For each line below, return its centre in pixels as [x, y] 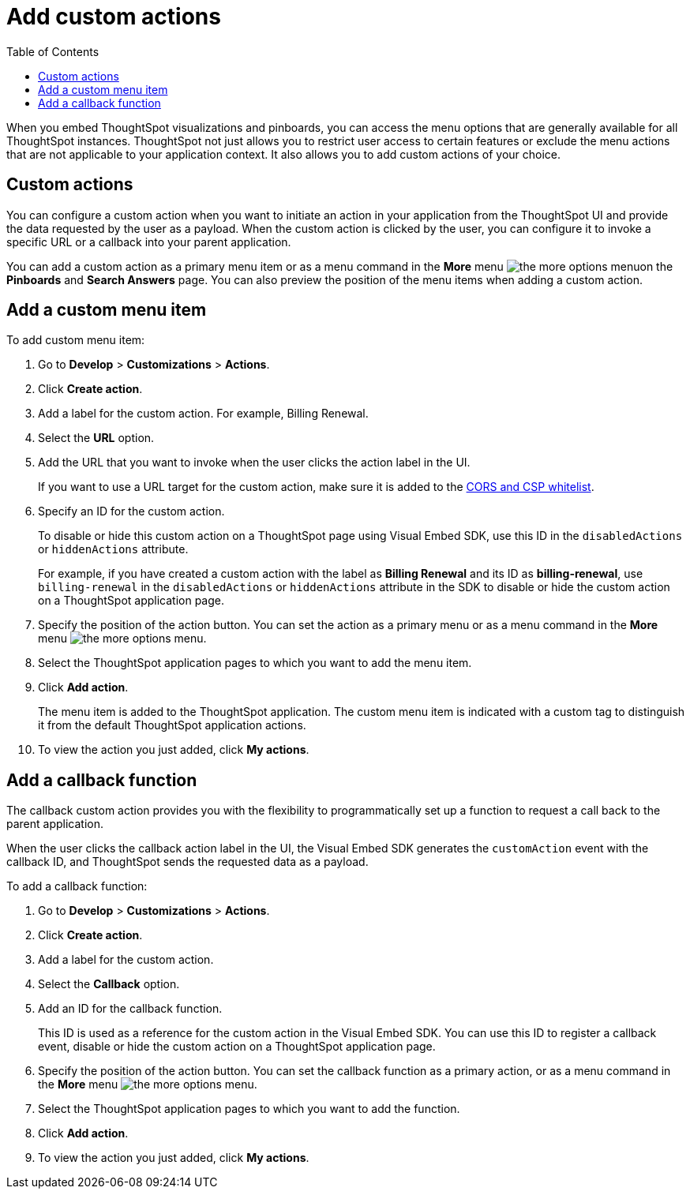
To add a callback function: [77, 886]
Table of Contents [53, 51]
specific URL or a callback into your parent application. [149, 242]
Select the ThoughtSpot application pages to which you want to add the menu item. [255, 663]
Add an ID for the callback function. [130, 1009]
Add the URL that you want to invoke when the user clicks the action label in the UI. [254, 463]
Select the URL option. [96, 438]
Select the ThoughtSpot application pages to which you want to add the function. [249, 1109]
